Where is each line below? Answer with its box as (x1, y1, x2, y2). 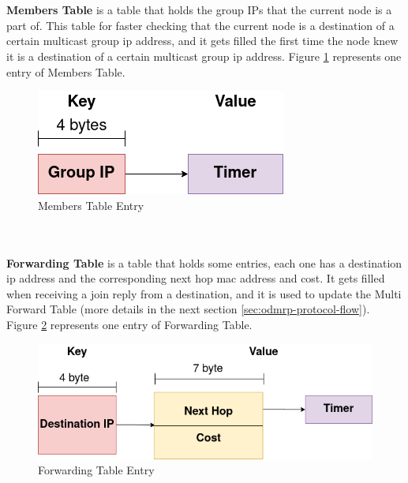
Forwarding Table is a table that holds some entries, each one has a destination (6, 254, 402, 271)
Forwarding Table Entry (38, 462, 155, 478)
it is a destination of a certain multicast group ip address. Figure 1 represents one (6, 47, 402, 64)
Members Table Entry (38, 197, 144, 213)
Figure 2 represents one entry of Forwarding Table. (6, 316, 253, 332)
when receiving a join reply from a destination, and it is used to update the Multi (6, 285, 402, 301)
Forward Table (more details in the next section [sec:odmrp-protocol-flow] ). (6, 301, 370, 317)
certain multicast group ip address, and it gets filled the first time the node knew (6, 32, 399, 49)
